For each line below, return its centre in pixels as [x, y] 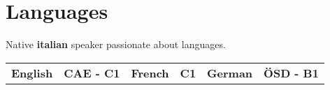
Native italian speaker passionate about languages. [116, 44]
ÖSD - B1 [291, 73]
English [32, 73]
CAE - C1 [92, 73]
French [150, 73]
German [230, 73]
